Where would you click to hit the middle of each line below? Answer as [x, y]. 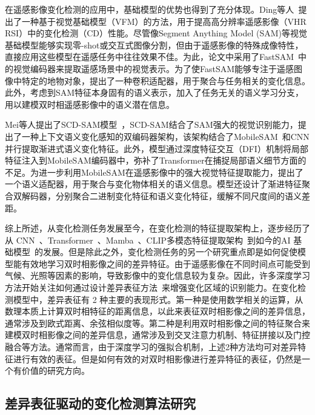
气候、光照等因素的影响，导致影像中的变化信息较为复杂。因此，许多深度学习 [157, 275]
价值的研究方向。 [55, 370]
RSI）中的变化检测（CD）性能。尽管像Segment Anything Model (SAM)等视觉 [156, 33]
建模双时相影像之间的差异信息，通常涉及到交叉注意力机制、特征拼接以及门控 [157, 335]
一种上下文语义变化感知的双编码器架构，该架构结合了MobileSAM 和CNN [165, 136]
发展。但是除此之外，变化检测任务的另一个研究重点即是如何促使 [170, 252]
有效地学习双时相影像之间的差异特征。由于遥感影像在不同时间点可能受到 [166, 263]
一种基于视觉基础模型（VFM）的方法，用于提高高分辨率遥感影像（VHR [164, 21]
